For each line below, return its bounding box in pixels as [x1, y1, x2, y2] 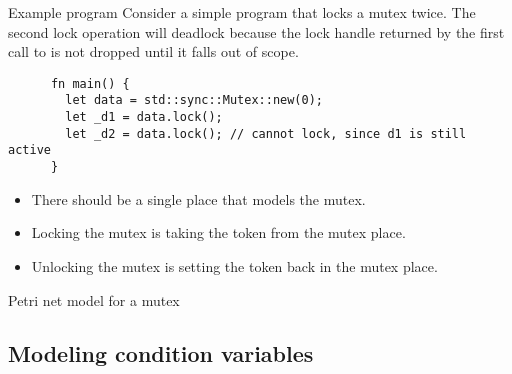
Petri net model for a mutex [8, 289, 180, 310]
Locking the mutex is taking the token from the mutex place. [31, 222, 406, 243]
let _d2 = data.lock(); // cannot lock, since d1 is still [65, 126, 467, 141]
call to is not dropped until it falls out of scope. [8, 41, 299, 62]
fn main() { [50, 76, 130, 91]
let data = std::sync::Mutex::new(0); [65, 93, 323, 108]
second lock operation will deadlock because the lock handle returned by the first [8, 21, 505, 42]
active [8, 143, 51, 158]
